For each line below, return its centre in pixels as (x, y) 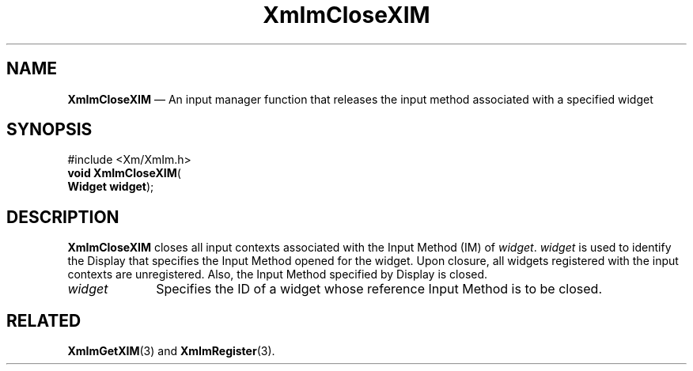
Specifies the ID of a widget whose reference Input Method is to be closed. (379, 289)
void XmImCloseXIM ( (124, 173)
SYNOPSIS (49, 130)
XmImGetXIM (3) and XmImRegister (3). (171, 351)
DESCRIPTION (63, 217)
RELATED (44, 320)
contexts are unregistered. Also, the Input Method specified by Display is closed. (278, 274)
